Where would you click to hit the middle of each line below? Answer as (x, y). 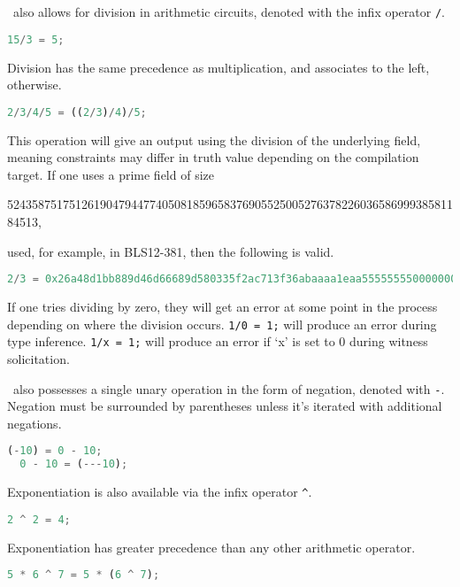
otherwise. (34, 85)
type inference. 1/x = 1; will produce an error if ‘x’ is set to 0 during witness (218, 341)
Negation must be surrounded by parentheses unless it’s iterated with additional (225, 406)
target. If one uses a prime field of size (111, 174)
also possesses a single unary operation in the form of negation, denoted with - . (229, 388)
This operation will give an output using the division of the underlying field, (214, 139)
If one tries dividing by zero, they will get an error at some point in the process (222, 307)
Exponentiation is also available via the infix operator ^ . (160, 492)
